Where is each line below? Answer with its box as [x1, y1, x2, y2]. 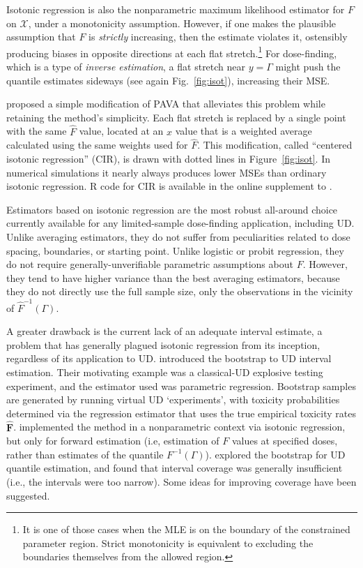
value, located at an [79, 124, 164, 138]
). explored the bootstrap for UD [205, 447, 346, 461]
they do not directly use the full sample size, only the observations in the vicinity [6, 284, 353, 299]
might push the [275, 59, 341, 74]
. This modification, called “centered [197, 137, 353, 152]
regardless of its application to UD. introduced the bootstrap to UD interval [6, 351, 332, 366]
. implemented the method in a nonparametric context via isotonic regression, [13, 419, 346, 434]
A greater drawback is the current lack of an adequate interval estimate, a [6, 324, 323, 338]
